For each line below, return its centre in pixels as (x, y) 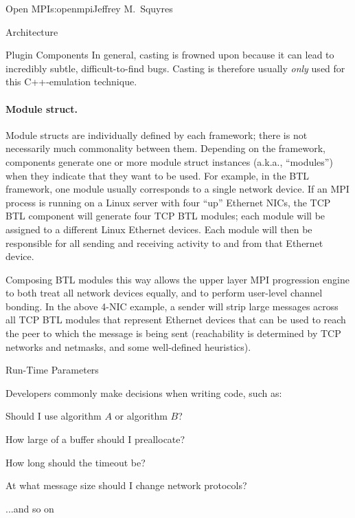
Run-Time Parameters (52, 370)
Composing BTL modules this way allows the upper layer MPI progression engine (177, 279)
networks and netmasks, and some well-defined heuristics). (128, 346)
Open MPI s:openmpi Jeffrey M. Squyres (89, 8)
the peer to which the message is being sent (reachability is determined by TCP (173, 333)
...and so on (30, 508)
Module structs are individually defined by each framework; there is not (157, 134)
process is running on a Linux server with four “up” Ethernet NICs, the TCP (168, 202)
